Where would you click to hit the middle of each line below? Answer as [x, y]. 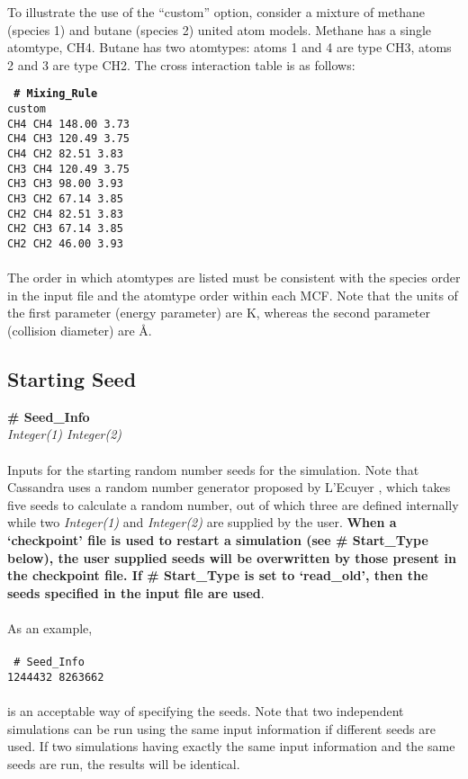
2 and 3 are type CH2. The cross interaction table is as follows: [181, 64]
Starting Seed [72, 378]
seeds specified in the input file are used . [136, 592]
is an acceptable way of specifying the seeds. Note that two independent [206, 710]
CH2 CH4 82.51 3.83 [65, 214]
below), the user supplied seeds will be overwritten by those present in [232, 557]
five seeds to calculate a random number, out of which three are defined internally [233, 504]
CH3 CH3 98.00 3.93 [65, 184]
